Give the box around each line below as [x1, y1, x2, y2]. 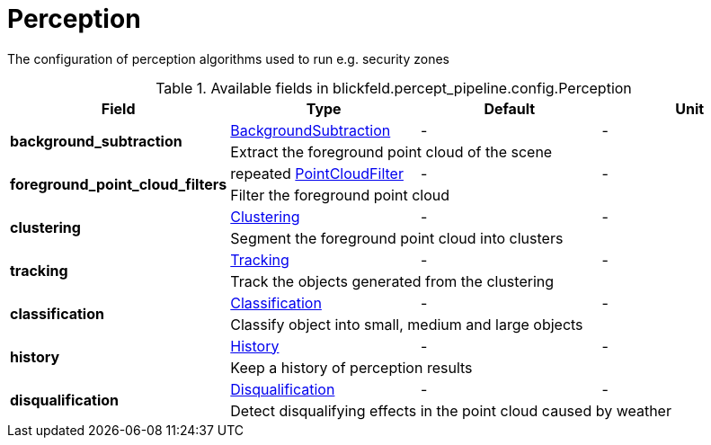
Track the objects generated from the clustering [230, 271, 555, 290]
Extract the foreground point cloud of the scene [230, 142, 553, 161]
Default [484, 99, 536, 118]
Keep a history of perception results [230, 358, 473, 377]
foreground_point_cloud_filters [10, 174, 227, 193]
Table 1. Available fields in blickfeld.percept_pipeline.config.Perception [156, 78, 632, 97]
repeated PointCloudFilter [230, 164, 404, 182]
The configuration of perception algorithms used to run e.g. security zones [7, 50, 449, 67]
